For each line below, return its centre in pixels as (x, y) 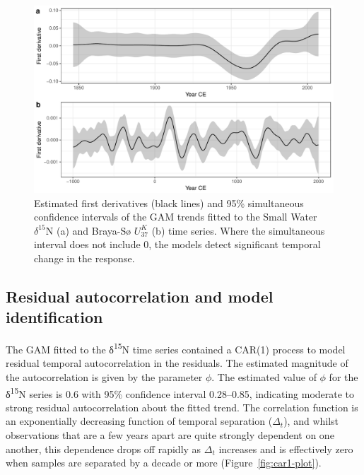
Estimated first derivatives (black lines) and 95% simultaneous (169, 203)
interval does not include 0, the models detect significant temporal (177, 244)
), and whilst (311, 421)
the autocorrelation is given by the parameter (104, 377)
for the (344, 377)
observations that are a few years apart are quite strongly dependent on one (170, 435)
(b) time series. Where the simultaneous (238, 230)
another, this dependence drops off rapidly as (104, 448)
